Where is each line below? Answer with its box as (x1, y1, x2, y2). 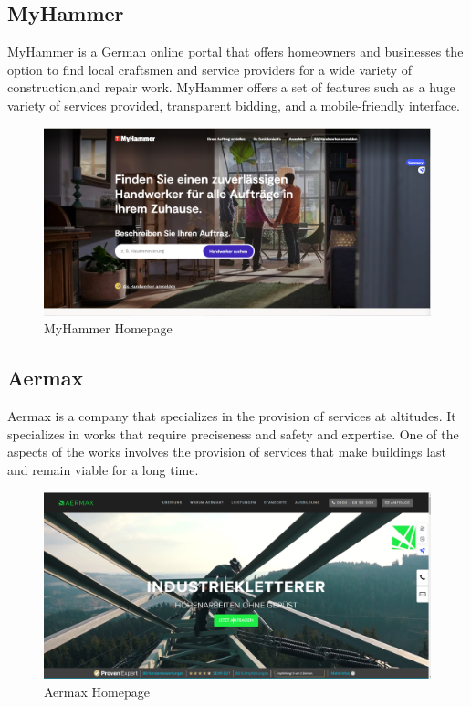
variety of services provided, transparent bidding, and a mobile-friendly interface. (7, 95, 461, 114)
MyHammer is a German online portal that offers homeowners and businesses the (7, 42, 464, 61)
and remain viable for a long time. (7, 459, 199, 479)
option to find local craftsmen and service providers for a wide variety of (7, 59, 413, 79)
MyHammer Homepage (44, 319, 173, 338)
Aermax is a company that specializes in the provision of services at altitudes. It (7, 406, 456, 426)
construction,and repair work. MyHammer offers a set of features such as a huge (7, 78, 455, 97)
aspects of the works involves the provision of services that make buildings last (7, 442, 447, 461)
